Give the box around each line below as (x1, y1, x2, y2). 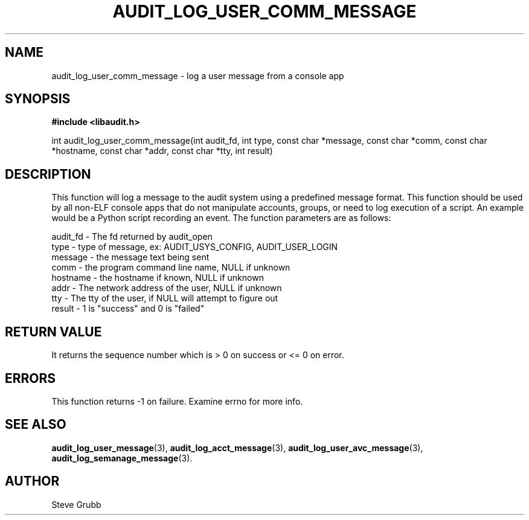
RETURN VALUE (5, 324, 102, 339)
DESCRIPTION (5, 166, 91, 182)
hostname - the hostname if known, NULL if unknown (51, 272, 264, 283)
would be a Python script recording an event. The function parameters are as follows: (51, 213, 391, 223)
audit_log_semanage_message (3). (51, 452, 193, 463)
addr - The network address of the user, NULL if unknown (51, 283, 282, 294)
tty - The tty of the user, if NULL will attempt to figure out (51, 293, 278, 304)
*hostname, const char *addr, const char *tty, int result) (51, 146, 273, 156)
